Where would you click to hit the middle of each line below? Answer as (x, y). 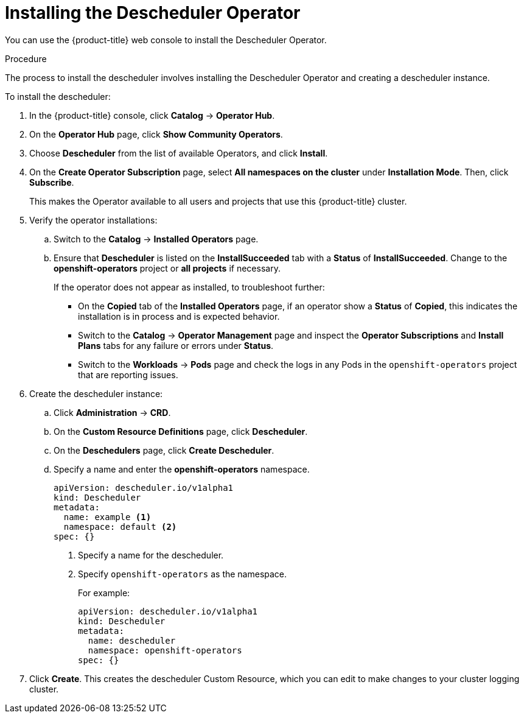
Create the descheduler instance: (96, 393)
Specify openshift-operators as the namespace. (183, 574)
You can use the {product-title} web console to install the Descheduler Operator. (166, 40)
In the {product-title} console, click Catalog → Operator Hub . (152, 115)
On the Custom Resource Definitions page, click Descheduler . (181, 431)
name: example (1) (107, 517)
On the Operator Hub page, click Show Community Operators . (156, 134)
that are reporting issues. (128, 375)
